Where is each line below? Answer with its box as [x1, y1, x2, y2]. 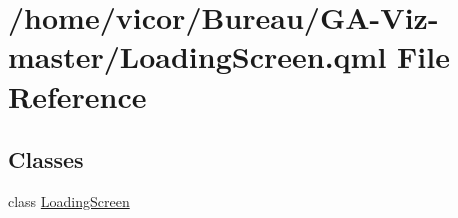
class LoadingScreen [8, 190, 130, 211]
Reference [8, 75, 147, 116]
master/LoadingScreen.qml [8, 36, 387, 77]
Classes [8, 144, 84, 175]
